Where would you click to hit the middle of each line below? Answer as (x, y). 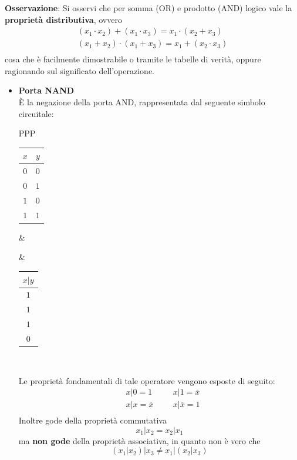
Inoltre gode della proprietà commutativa (92, 420)
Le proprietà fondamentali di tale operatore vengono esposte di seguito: (147, 380)
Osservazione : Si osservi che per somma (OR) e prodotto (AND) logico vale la (148, 8)
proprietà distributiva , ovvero (63, 19)
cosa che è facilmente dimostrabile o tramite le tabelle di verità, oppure (133, 59)
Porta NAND (46, 90)
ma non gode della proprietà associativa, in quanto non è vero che (139, 440)
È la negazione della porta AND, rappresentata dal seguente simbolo (142, 102)
